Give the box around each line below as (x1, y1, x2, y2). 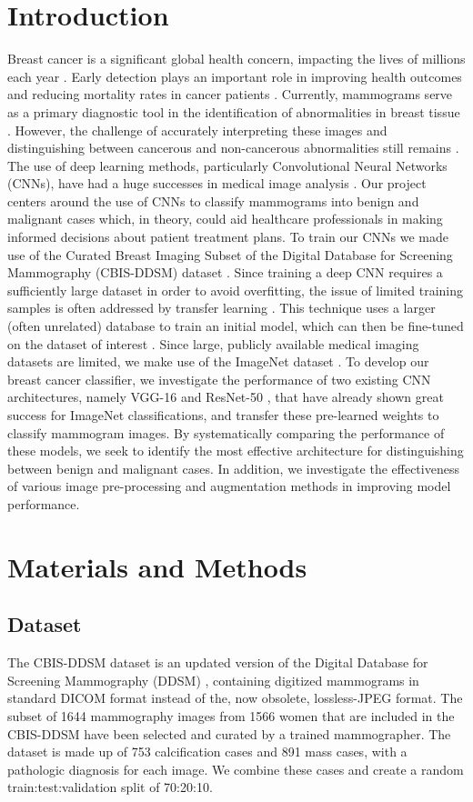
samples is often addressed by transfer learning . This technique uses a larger (7, 298, 436, 317)
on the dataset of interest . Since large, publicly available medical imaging (7, 334, 419, 353)
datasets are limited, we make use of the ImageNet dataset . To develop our (7, 352, 429, 371)
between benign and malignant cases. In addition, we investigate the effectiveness (7, 458, 459, 477)
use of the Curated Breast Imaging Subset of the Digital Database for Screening (7, 245, 453, 264)
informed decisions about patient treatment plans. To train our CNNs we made (7, 227, 449, 246)
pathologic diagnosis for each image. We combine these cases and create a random (7, 759, 464, 778)
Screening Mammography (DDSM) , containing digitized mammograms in (7, 670, 419, 689)
